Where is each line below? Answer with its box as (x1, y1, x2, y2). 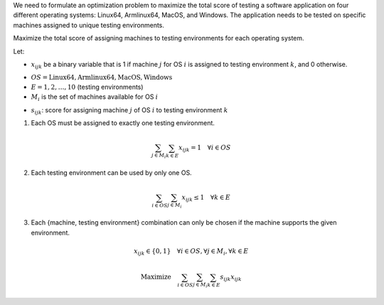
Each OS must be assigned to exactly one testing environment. (31, 119, 215, 127)
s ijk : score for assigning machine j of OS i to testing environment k (31, 105, 228, 116)
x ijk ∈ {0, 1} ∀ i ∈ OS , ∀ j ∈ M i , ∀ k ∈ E (134, 247, 249, 257)
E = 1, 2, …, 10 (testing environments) (31, 82, 144, 91)
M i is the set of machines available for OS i (31, 92, 159, 103)
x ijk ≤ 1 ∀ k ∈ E (181, 193, 231, 203)
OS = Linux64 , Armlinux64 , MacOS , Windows (31, 73, 173, 82)
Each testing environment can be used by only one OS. (31, 168, 192, 177)
